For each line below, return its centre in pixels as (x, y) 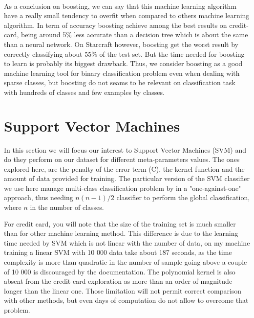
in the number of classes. (67, 207)
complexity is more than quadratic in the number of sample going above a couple (126, 262)
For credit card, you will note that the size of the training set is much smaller (120, 223)
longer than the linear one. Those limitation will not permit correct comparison (123, 290)
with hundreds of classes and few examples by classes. (84, 92)
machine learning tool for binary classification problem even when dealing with (122, 73)
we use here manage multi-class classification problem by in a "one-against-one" (123, 188)
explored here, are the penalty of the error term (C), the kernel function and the (124, 169)
